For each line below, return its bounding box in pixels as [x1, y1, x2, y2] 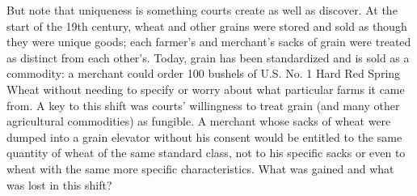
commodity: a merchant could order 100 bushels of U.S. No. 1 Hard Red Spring [6, 65, 401, 82]
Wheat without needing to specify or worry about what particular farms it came [6, 80, 405, 97]
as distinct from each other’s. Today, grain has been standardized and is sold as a [6, 49, 410, 66]
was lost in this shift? [6, 176, 112, 193]
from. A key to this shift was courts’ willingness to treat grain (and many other [6, 96, 400, 113]
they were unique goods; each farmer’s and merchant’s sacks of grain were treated [6, 33, 411, 50]
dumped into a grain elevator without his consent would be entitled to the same [6, 128, 402, 145]
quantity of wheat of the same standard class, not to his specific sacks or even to [6, 144, 406, 161]
